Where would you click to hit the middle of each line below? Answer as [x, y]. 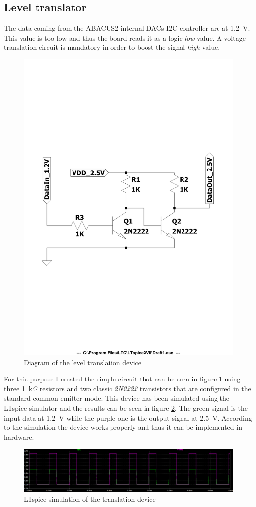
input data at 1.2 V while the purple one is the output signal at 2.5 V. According [128, 417]
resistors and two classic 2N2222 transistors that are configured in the [145, 388]
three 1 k [18, 388]
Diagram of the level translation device [82, 362]
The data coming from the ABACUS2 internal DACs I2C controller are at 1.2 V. [127, 28]
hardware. [19, 437]
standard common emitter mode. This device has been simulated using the [117, 398]
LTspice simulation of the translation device [90, 498]
